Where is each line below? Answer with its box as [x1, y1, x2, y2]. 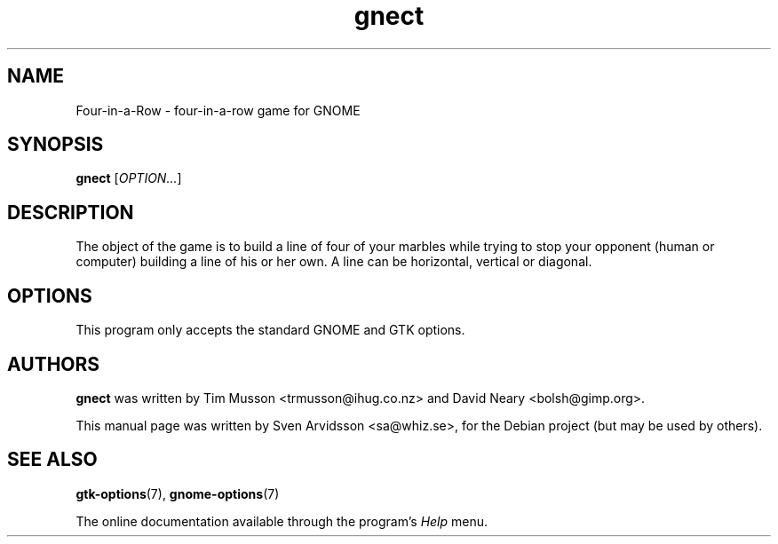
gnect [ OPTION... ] [75, 170, 182, 186]
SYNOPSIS [7, 133, 104, 156]
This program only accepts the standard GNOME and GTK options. [75, 322, 465, 338]
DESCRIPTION [7, 201, 134, 224]
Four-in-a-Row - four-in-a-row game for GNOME [75, 102, 361, 118]
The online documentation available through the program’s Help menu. [75, 513, 488, 529]
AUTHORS [7, 352, 100, 375]
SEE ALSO [7, 448, 98, 471]
